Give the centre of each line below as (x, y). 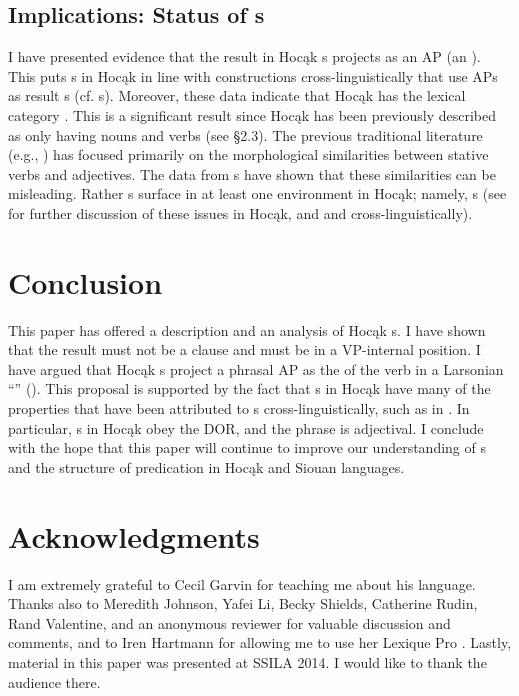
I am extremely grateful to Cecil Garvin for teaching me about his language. (242, 583)
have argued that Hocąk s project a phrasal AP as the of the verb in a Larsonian (256, 368)
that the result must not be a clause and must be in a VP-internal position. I (244, 349)
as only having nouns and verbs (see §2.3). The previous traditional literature (245, 134)
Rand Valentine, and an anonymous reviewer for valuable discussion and (229, 622)
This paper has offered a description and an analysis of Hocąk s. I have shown (247, 329)
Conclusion (85, 281)
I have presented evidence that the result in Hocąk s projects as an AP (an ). (244, 56)
